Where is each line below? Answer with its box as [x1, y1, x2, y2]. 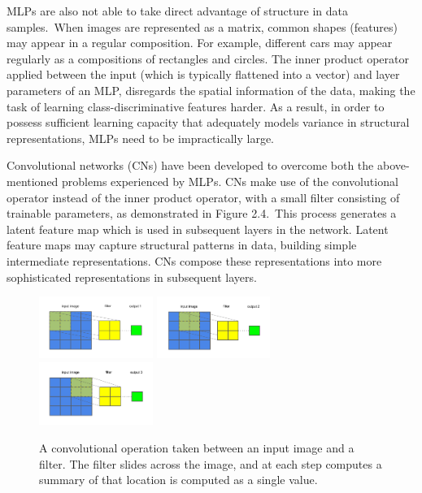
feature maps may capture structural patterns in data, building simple [7, 236, 357, 253]
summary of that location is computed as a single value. [39, 471, 318, 488]
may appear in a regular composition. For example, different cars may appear [7, 34, 393, 51]
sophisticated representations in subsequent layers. [7, 268, 257, 285]
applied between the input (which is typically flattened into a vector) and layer [7, 66, 400, 83]
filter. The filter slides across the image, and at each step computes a [39, 455, 382, 472]
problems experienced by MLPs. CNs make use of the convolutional [62, 172, 398, 189]
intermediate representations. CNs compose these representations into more [7, 252, 382, 269]
